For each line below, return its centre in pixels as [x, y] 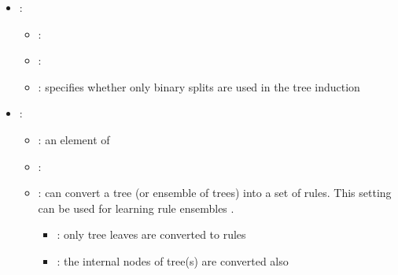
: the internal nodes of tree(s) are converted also [173, 260]
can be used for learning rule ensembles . [136, 208]
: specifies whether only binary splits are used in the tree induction [199, 86]
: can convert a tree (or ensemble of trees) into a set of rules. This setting [215, 193]
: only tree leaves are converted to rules [151, 234]
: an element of [74, 139]
